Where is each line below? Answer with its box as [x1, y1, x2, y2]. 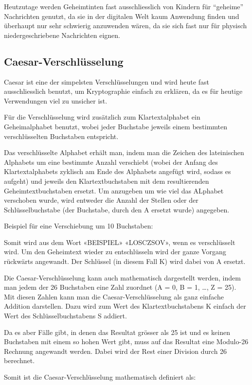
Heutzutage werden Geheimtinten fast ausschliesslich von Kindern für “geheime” [4, 1, 244, 11]
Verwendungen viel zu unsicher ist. [4, 95, 108, 105]
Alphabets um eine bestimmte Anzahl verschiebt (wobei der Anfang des [4, 157, 218, 167]
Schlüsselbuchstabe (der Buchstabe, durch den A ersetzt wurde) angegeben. [4, 204, 230, 214]
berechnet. [4, 355, 35, 366]
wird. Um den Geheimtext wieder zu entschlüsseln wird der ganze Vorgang [4, 246, 226, 257]
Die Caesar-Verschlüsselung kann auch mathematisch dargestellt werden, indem [4, 272, 241, 282]
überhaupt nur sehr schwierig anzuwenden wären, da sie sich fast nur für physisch [4, 20, 247, 31]
